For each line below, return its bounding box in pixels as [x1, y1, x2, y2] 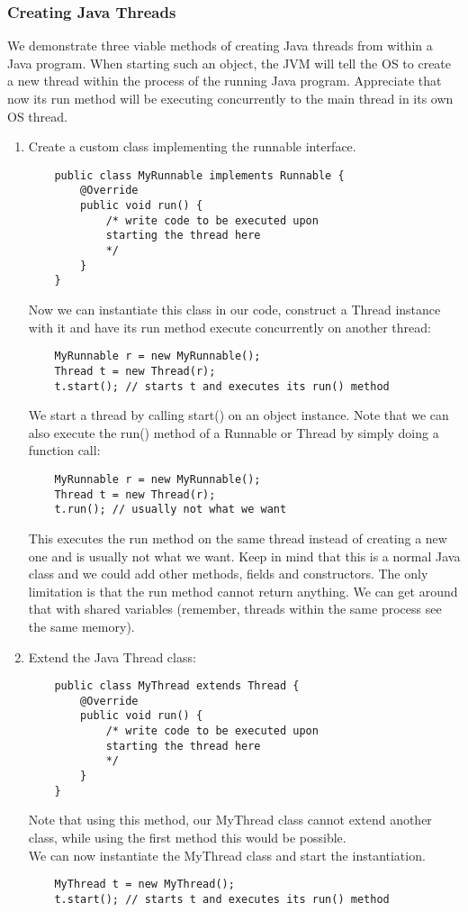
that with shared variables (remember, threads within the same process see [28, 599, 442, 618]
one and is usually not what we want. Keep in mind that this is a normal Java [28, 546, 461, 565]
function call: [28, 441, 101, 460]
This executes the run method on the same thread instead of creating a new [28, 528, 447, 547]
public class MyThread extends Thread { [54, 679, 300, 693]
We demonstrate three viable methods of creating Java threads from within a [7, 36, 433, 55]
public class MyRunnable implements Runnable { [54, 169, 345, 182]
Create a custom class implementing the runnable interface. [28, 137, 356, 156]
